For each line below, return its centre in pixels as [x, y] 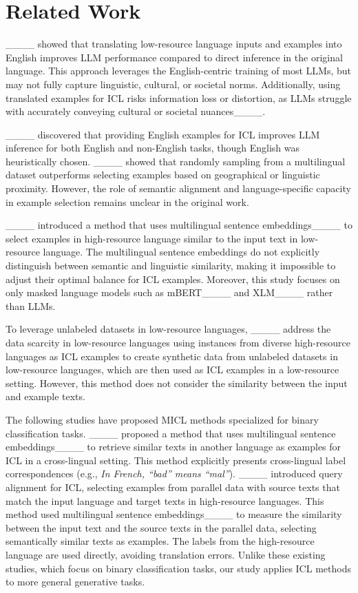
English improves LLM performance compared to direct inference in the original [174, 57]
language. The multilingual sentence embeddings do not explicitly [181, 252]
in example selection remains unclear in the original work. [127, 201]
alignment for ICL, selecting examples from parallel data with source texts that [173, 487]
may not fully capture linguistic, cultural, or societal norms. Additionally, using [173, 84]
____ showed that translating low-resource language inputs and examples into [174, 44]
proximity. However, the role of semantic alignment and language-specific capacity [178, 188]
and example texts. [45, 396]
